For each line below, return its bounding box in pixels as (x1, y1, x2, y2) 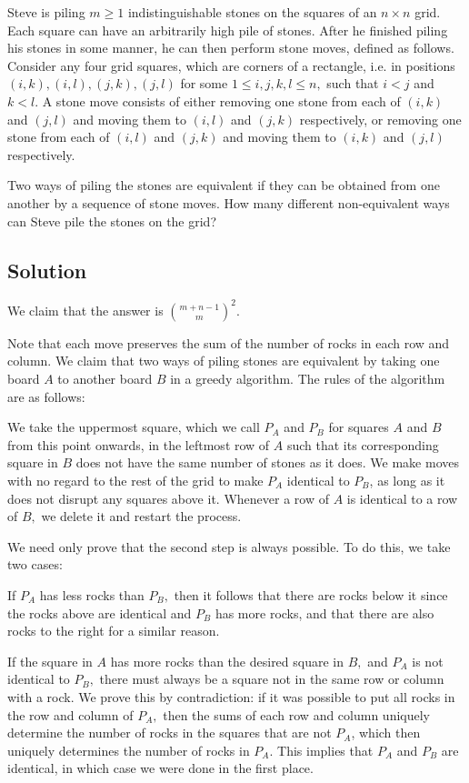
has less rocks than (39, 585, 145, 604)
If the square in (7, 651, 93, 670)
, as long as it (369, 470, 445, 489)
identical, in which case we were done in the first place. (7, 758, 314, 778)
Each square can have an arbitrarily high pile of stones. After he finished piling (7, 20, 448, 39)
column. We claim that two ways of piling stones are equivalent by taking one (7, 351, 440, 370)
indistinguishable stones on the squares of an (127, 3, 377, 21)
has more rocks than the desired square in (110, 651, 344, 670)
